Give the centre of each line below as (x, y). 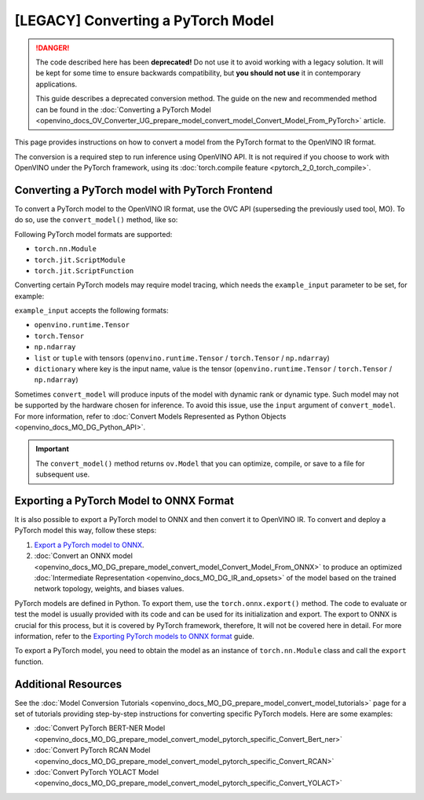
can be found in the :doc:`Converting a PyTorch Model (123, 109)
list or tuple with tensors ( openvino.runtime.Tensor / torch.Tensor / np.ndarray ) (182, 358)
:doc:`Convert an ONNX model (84, 556)
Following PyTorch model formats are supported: (93, 234)
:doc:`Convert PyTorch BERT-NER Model (100, 728)
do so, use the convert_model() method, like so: (96, 220)
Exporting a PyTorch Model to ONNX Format (124, 500)
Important (53, 449)
